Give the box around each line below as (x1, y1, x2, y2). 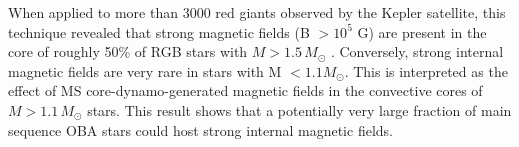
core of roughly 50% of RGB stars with (8, 41, 248, 62)
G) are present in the (357, 21, 487, 42)
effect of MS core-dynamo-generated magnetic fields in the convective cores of (8, 80, 483, 101)
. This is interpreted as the (344, 60, 508, 81)
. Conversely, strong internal (330, 41, 504, 62)
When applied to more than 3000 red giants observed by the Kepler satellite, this (8, 2, 506, 22)
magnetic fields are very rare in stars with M (8, 60, 282, 81)
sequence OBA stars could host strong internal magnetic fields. (8, 119, 393, 140)
